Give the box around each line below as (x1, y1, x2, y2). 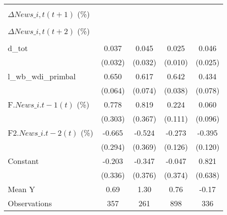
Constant (8, 155, 39, 166)
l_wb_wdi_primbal (8, 71, 76, 82)
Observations (8, 197, 52, 209)
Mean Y (8, 183, 35, 195)
